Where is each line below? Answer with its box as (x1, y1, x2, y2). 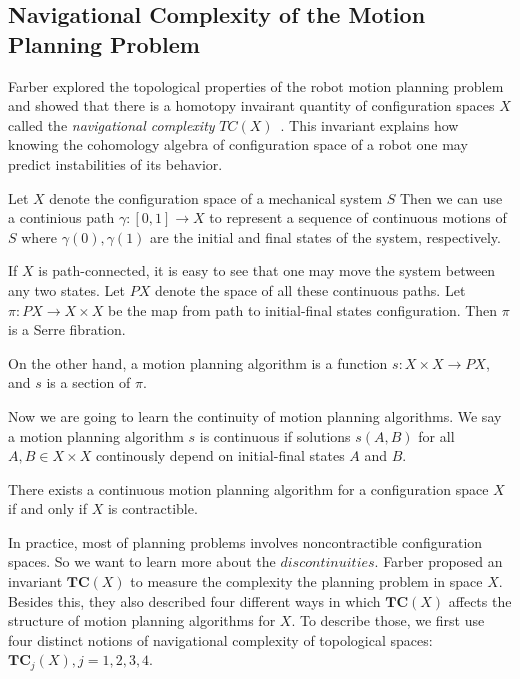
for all (418, 425, 455, 446)
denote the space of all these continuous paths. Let (154, 279, 466, 300)
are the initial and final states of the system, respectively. (150, 226, 501, 247)
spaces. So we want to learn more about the (8, 551, 276, 572)
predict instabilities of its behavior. (8, 153, 223, 174)
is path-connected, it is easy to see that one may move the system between (38, 260, 496, 281)
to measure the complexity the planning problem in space (130, 571, 483, 592)
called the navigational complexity (8, 114, 215, 135)
